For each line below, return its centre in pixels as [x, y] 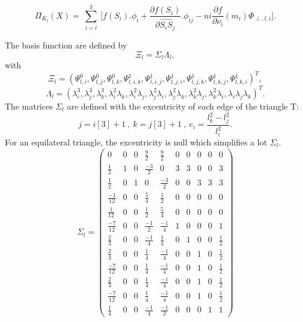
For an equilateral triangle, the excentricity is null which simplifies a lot [136, 142]
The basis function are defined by [66, 45]
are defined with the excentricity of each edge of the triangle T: [183, 106]
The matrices [29, 106]
